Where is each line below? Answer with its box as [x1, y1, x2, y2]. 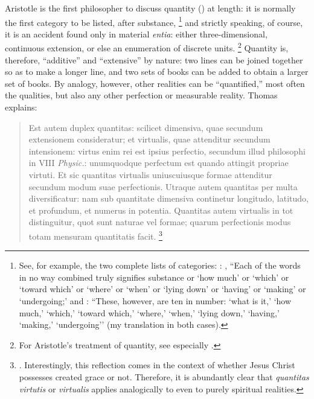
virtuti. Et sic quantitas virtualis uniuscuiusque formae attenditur [28, 168, 272, 181]
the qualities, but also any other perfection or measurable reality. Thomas [5, 89, 278, 101]
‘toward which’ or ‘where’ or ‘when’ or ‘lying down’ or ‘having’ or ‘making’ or [19, 282, 306, 295]
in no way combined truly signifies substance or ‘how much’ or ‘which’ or [19, 270, 289, 283]
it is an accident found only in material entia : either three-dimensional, [5, 27, 268, 40]
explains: [5, 101, 37, 113]
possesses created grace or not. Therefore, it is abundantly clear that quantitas [19, 371, 309, 383]
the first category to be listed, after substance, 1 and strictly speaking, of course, [5, 14, 303, 28]
